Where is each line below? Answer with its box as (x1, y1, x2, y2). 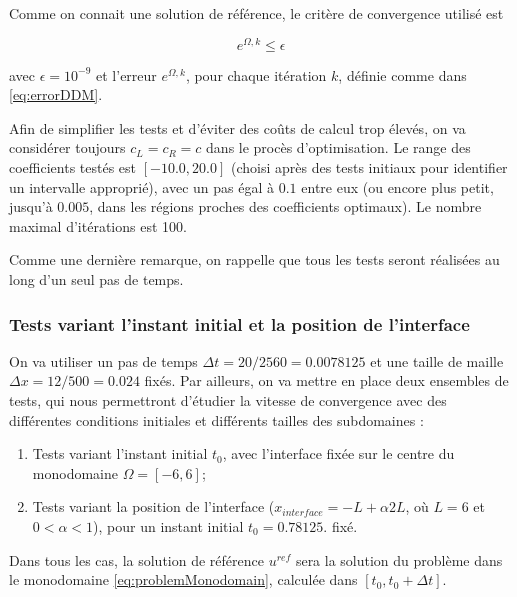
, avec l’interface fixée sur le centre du (222, 443, 455, 464)
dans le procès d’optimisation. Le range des (206, 137, 471, 158)
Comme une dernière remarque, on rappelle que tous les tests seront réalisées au (9, 249, 500, 270)
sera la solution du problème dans (295, 549, 503, 570)
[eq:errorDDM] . (9, 84, 103, 105)
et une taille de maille (370, 350, 504, 371)
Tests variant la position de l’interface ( (32, 496, 275, 517)
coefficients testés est (9, 157, 137, 178)
